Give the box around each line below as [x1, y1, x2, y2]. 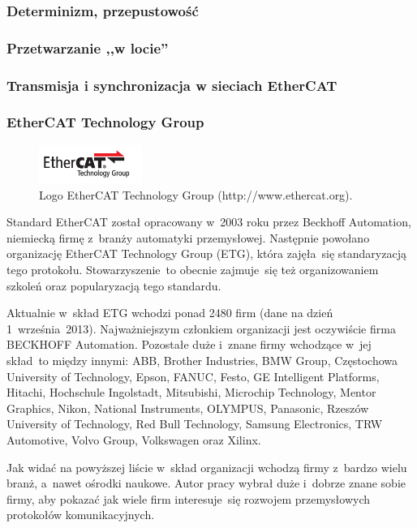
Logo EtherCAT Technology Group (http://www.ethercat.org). [39, 186, 353, 203]
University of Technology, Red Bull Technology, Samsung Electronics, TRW [6, 415, 383, 432]
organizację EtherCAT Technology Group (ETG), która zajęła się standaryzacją [6, 245, 406, 262]
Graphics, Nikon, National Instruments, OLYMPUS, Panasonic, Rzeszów [6, 399, 369, 416]
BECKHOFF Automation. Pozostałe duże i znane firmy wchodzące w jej [6, 336, 372, 353]
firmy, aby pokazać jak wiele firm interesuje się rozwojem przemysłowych [6, 490, 371, 507]
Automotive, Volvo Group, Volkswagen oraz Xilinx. [6, 431, 261, 448]
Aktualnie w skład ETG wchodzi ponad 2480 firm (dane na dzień [6, 304, 333, 321]
